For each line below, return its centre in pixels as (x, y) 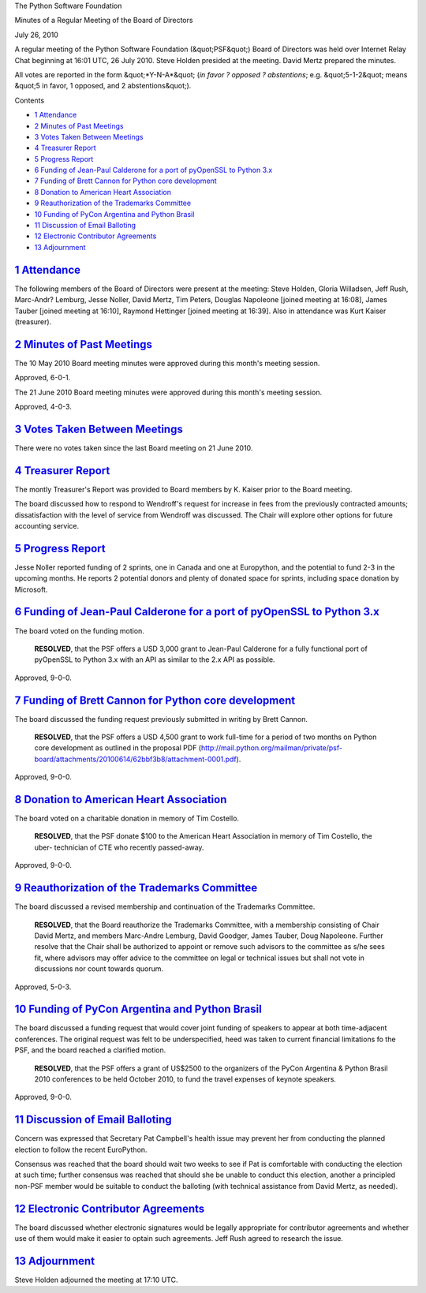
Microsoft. (31, 589)
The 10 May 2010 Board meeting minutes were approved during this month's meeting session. (167, 363)
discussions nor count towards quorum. (99, 969)
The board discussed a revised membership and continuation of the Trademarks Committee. (165, 906)
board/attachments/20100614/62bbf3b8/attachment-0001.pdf (135, 759)
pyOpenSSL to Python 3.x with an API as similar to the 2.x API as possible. (155, 660)
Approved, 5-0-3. (43, 987)
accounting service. (47, 525)
